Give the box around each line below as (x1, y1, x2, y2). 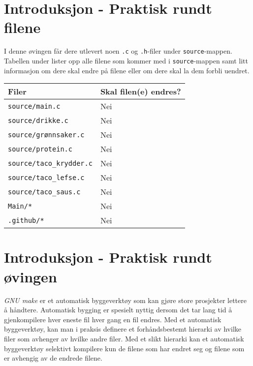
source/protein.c (8, 145, 72, 153)
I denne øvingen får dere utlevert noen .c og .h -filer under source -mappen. (4, 46, 232, 56)
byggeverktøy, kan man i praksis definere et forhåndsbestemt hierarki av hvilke (4, 324, 242, 334)
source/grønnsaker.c (8, 130, 85, 139)
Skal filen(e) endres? (100, 86, 181, 97)
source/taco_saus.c (8, 187, 81, 196)
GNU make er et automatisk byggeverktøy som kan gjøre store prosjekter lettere (4, 295, 247, 305)
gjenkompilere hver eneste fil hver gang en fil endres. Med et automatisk (4, 314, 221, 324)
